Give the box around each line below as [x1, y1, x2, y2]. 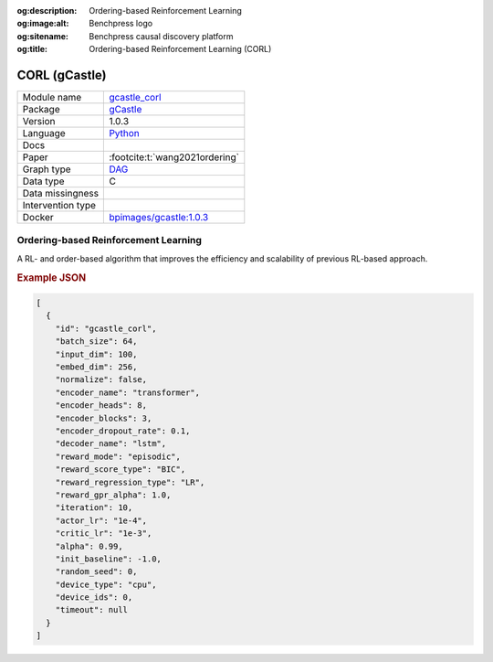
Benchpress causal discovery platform [89, 30, 234, 41]
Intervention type [22, 199, 96, 212]
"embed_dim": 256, [55, 362, 138, 372]
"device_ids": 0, [55, 593, 133, 603]
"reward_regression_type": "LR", [55, 476, 205, 487]
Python [109, 127, 141, 140]
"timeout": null [55, 604, 128, 615]
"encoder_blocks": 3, [55, 412, 152, 423]
